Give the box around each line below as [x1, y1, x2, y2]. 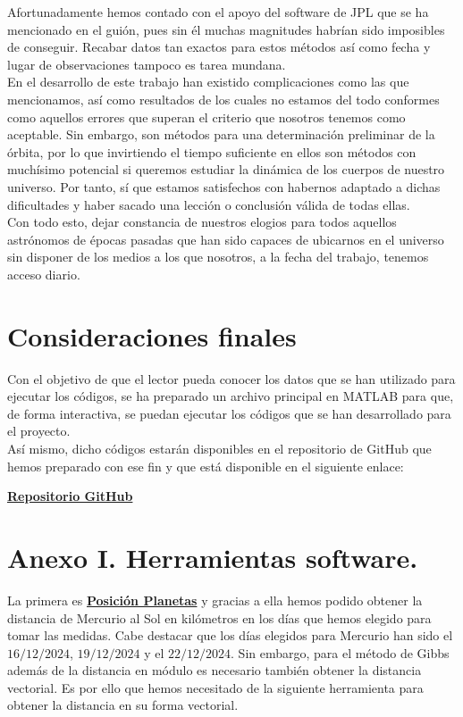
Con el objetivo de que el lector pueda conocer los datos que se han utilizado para [7, 369, 456, 388]
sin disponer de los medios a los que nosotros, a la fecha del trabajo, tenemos [7, 247, 429, 266]
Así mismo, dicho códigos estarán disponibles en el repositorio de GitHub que [7, 439, 432, 457]
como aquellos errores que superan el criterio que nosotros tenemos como [7, 107, 406, 126]
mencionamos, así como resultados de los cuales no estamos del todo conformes [7, 89, 440, 108]
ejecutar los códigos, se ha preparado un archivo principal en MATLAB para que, [7, 387, 454, 405]
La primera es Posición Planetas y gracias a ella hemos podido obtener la [7, 590, 423, 609]
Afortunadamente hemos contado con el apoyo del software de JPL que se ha [7, 3, 429, 21]
